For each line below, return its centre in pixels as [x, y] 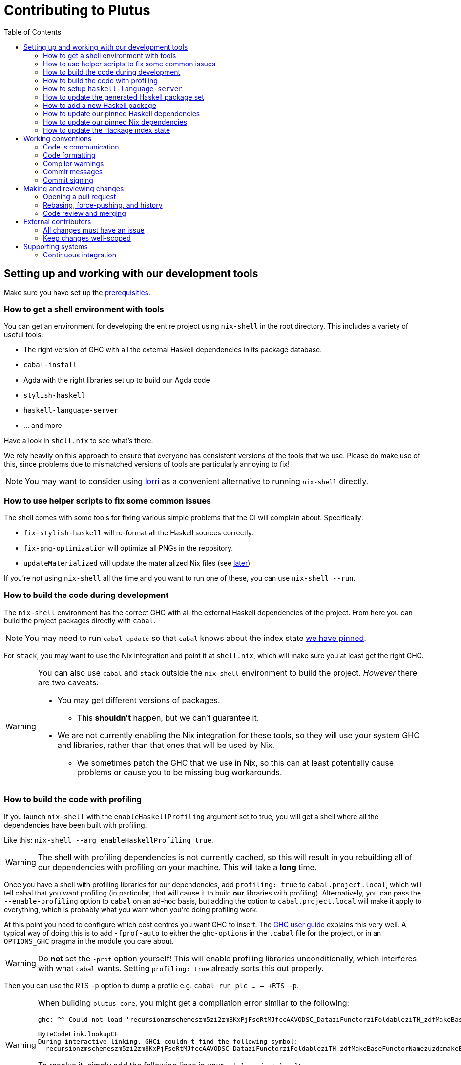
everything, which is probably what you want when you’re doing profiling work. [131, 909]
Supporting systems [56, 246]
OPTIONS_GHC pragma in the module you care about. [89, 941]
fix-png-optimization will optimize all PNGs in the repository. [128, 548]
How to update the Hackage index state [107, 130]
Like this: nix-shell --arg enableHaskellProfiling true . [109, 840]
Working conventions [58, 138]
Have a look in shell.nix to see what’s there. [79, 441]
